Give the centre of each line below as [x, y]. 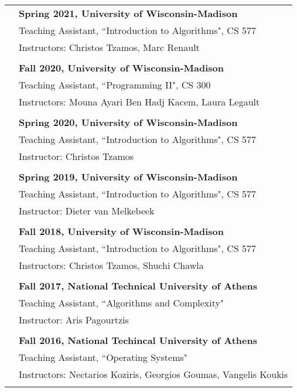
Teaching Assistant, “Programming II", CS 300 [115, 85]
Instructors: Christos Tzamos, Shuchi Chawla [111, 265]
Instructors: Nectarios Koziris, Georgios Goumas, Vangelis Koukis [153, 374]
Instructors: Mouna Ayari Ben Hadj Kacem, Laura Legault [139, 102]
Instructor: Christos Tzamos [76, 156]
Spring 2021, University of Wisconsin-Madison [128, 13]
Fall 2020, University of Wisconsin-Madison [122, 68]
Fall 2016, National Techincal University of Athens [138, 340]
